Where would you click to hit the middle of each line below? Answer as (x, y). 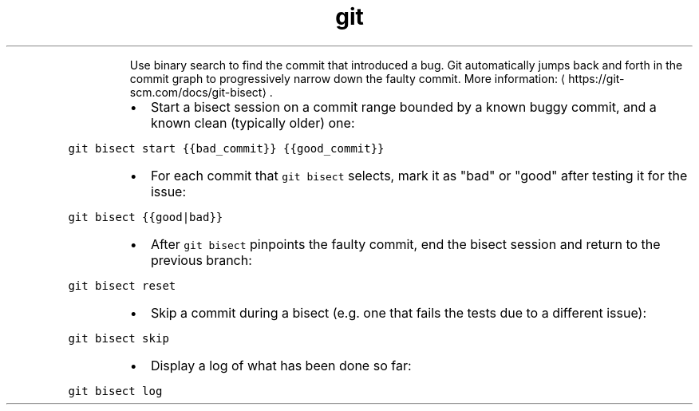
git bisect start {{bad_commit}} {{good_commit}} (226, 148)
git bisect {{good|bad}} (146, 217)
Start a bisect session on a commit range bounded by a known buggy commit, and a (403, 107)
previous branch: (201, 260)
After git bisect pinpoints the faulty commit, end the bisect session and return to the (405, 244)
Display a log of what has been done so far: (281, 365)
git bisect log (115, 391)
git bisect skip (118, 338)
